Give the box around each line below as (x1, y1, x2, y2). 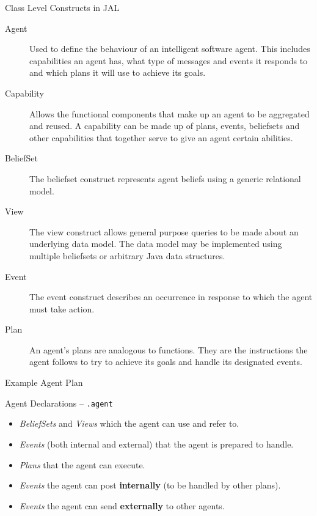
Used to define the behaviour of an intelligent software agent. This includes (29, 42, 310, 55)
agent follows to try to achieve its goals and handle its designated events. (29, 355, 302, 368)
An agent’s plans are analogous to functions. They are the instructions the (29, 343, 308, 356)
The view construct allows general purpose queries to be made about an (29, 225, 299, 238)
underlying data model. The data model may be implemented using (29, 237, 282, 250)
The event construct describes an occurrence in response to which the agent (29, 290, 313, 303)
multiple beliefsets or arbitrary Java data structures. (29, 249, 225, 262)
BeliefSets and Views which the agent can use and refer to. (19, 417, 239, 430)
